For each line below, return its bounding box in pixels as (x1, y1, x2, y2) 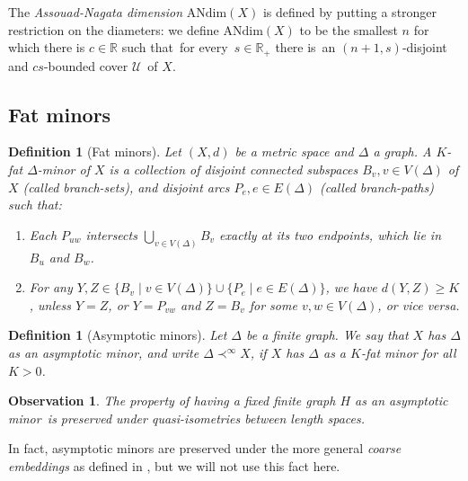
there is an (275, 38, 336, 57)
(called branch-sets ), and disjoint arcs (22, 177, 230, 196)
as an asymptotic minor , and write (8, 343, 199, 362)
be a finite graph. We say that (246, 325, 409, 344)
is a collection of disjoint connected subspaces (109, 160, 358, 179)
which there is (8, 38, 85, 57)
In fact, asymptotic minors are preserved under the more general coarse (8, 439, 402, 458)
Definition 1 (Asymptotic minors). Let (8, 325, 227, 344)
